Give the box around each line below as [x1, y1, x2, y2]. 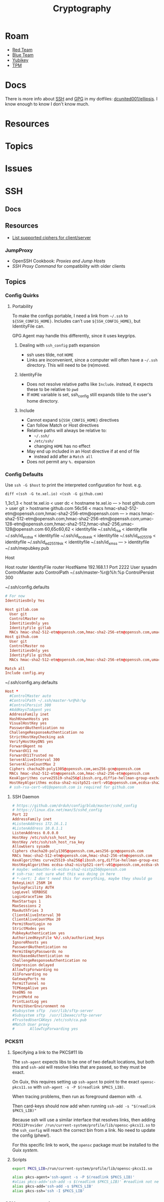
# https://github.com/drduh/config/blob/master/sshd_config [12, 803, 137, 808]
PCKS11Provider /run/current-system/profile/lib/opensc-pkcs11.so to [12, 1122, 155, 1128]
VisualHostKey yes [9, 721, 47, 726]
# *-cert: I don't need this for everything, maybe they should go [12, 876, 152, 881]
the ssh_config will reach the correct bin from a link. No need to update [12, 1127, 155, 1133]
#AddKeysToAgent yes [9, 707, 51, 712]
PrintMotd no [12, 995, 39, 999]
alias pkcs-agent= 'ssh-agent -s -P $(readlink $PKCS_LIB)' [12, 1175, 135, 1180]
